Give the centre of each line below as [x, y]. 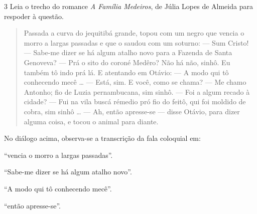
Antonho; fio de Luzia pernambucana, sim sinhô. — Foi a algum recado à [137, 91]
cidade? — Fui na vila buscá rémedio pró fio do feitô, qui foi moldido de [135, 101]
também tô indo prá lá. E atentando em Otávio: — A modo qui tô [126, 72]
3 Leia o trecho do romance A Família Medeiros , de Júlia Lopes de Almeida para [128, 6]
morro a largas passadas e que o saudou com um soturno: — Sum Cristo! [136, 42]
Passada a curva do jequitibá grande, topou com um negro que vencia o [134, 33]
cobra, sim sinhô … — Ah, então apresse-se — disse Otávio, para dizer [132, 111]
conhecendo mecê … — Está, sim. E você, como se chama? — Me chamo [135, 82]
